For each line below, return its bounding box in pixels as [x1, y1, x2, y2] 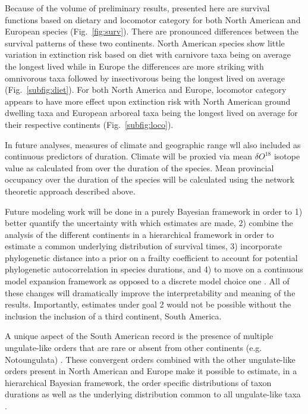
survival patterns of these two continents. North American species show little [5, 36, 285, 49]
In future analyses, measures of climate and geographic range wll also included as [5, 138, 301, 150]
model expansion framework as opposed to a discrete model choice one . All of [5, 275, 290, 287]
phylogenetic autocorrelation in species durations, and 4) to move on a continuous [5, 263, 303, 275]
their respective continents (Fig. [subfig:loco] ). [5, 118, 174, 130]
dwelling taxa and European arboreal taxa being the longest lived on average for [5, 106, 298, 119]
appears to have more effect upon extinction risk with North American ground [5, 95, 291, 107]
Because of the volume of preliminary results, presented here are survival [5, 2, 270, 14]
